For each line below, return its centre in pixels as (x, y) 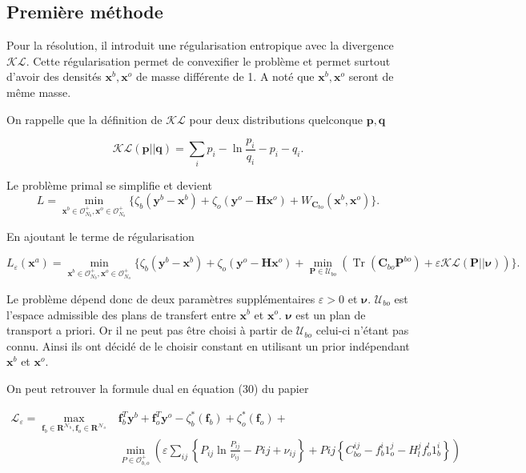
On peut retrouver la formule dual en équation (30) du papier (158, 388)
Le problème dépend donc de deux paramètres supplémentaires (161, 298)
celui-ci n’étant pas (362, 330)
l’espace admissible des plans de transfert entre (121, 314)
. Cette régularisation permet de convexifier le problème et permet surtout (208, 60)
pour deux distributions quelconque (276, 119)
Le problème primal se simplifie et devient (110, 184)
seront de (371, 76)
